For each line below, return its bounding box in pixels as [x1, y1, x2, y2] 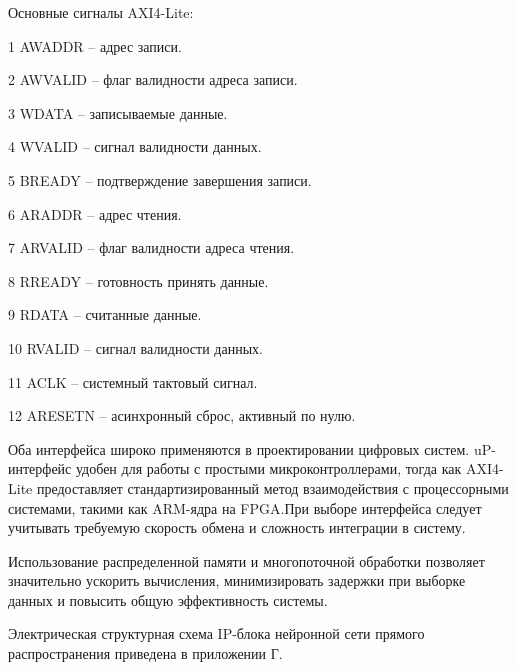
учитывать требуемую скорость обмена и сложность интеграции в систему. [8, 517, 466, 538]
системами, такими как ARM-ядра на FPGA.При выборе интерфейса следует [8, 497, 482, 518]
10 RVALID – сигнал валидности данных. [8, 337, 263, 358]
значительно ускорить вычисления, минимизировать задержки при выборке [8, 570, 466, 591]
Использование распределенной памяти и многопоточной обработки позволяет [8, 550, 485, 571]
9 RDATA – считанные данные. [8, 304, 202, 325]
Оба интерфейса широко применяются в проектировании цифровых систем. [8, 438, 470, 459]
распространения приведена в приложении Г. [8, 643, 283, 664]
